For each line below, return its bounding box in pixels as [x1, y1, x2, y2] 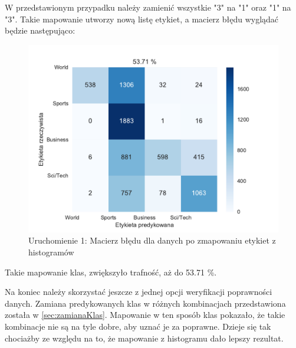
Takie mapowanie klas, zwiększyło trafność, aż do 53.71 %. [5, 265, 217, 278]
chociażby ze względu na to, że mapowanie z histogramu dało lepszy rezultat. [5, 331, 284, 344]
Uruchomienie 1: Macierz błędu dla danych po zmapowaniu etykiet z [28, 234, 276, 247]
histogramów [28, 245, 74, 258]
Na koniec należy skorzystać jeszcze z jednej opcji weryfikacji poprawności [5, 285, 272, 298]
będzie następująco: [5, 24, 75, 37]
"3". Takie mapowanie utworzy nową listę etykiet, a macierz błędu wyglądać [5, 12, 279, 25]
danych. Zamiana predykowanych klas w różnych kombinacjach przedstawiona [5, 297, 286, 309]
